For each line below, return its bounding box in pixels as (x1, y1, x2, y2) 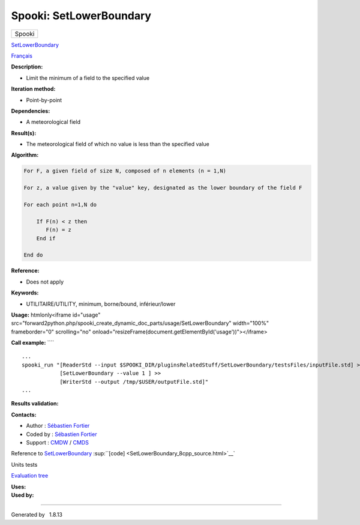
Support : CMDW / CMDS (26, 439, 89, 446)
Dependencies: (11, 107, 50, 114)
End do (23, 252, 43, 258)
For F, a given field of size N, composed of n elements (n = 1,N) (23, 168, 227, 174)
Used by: (11, 491, 34, 499)
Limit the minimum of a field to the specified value (26, 74, 150, 81)
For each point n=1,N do (23, 201, 97, 208)
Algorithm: (11, 151, 39, 159)
